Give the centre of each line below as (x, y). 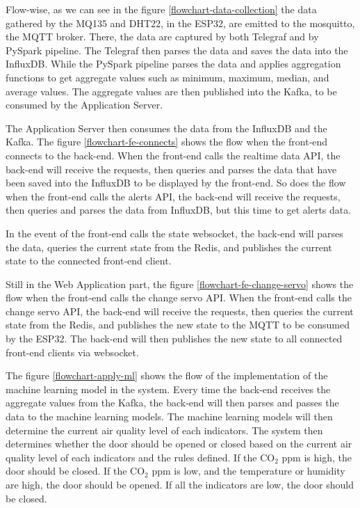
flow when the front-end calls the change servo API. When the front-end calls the (179, 297)
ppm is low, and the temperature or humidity (248, 471)
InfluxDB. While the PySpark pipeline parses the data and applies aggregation (173, 64)
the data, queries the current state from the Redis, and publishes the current (169, 247)
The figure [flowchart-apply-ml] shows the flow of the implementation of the (167, 375)
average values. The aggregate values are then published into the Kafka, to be (171, 91)
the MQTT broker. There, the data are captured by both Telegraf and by (162, 37)
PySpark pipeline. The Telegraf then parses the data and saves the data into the (177, 50)
